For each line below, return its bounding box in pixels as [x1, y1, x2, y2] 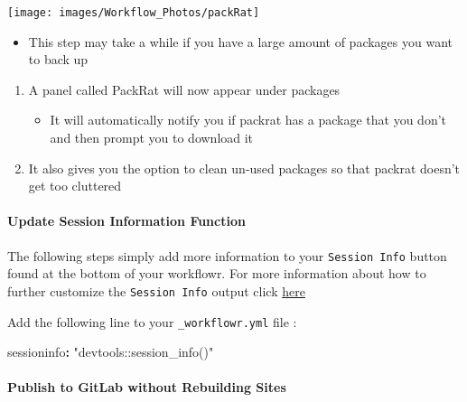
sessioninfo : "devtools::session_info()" [7, 342, 214, 361]
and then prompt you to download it [50, 128, 254, 147]
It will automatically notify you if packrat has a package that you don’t [50, 110, 447, 129]
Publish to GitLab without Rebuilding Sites [7, 378, 286, 397]
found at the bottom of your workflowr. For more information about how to [7, 264, 426, 283]
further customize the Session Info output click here [7, 281, 305, 300]
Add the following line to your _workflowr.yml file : [7, 312, 297, 331]
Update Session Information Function [7, 211, 246, 230]
